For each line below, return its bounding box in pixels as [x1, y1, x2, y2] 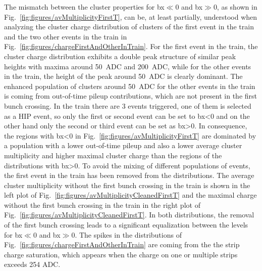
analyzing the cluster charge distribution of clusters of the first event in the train [4, 21, 254, 32]
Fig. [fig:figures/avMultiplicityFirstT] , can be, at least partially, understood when [4, 11, 257, 22]
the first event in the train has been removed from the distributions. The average [4, 170, 254, 180]
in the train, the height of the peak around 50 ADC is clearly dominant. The [4, 71, 243, 81]
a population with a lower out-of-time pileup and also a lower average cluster [4, 140, 242, 151]
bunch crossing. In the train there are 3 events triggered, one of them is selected [4, 100, 251, 111]
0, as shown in [213, 2, 257, 12]
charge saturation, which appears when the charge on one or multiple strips [4, 249, 238, 259]
